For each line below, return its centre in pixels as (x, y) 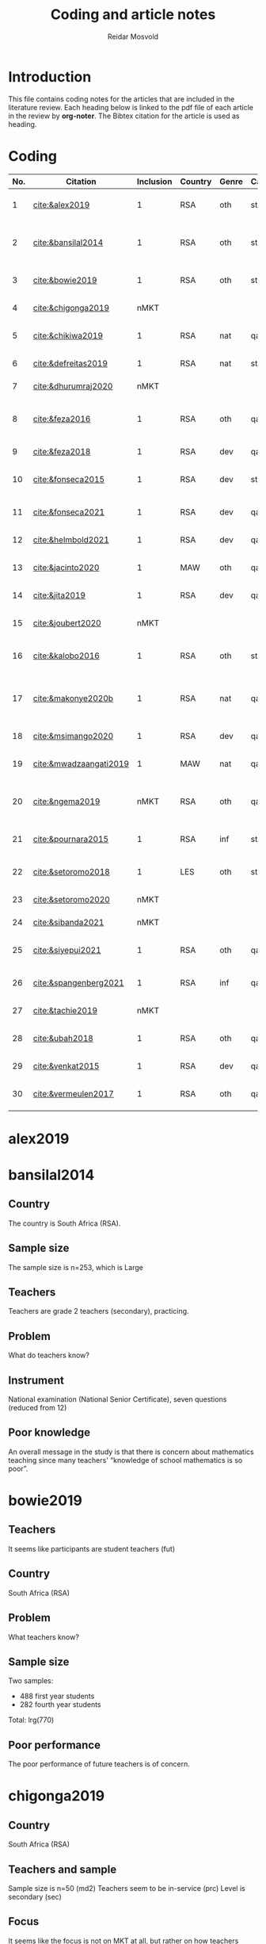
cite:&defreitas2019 (70, 363)
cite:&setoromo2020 (72, 899)
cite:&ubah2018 (63, 1038)
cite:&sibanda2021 (68, 922)
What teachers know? (44, 1637)
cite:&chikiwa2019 (68, 335)
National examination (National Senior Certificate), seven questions (118, 1399)
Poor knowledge (49, 1433)
